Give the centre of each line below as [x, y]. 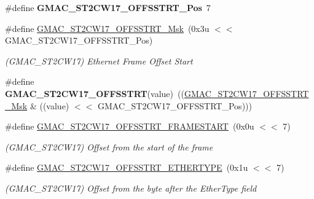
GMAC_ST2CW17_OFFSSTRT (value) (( [95, 93]
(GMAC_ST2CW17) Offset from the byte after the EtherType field [131, 188]
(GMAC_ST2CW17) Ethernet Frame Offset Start [99, 60]
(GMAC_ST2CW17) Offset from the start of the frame [109, 146]
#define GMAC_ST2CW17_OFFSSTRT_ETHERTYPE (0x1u [127, 167]
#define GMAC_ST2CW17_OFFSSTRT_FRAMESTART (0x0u [130, 126]
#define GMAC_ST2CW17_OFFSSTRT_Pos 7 [108, 7]
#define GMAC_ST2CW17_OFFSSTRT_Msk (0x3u [107, 28]
